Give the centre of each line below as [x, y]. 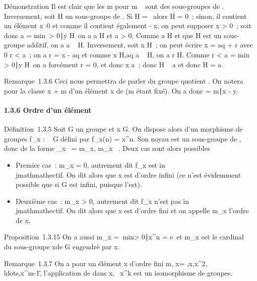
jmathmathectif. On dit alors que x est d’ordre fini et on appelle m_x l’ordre [132, 211]
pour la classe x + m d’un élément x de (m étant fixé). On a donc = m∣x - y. [121, 90]
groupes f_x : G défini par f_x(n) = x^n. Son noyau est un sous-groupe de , [123, 138]
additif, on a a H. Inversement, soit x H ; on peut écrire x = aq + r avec [140, 45]
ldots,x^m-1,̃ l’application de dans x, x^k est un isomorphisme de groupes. [118, 273]
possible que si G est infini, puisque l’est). [79, 184]
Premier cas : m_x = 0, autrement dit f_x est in [90, 164]
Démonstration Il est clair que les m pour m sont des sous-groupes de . [114, 6]
